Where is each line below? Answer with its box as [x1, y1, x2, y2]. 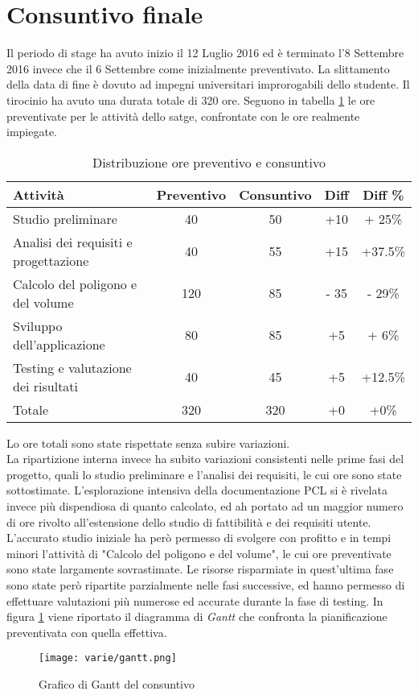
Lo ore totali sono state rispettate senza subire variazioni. [6, 434, 290, 451]
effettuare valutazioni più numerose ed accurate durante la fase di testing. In [6, 592, 383, 609]
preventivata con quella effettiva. [6, 623, 167, 640]
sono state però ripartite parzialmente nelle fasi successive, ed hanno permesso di [6, 577, 405, 594]
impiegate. [6, 123, 57, 140]
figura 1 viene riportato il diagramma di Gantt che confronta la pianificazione [6, 608, 387, 625]
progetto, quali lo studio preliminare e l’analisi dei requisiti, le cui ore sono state [6, 465, 402, 482]
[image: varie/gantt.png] [39, 652, 177, 664]
